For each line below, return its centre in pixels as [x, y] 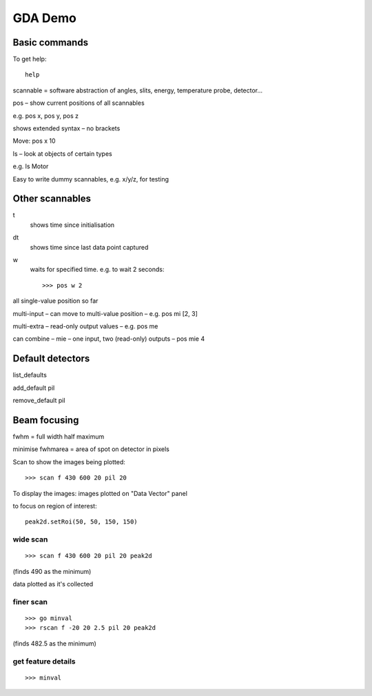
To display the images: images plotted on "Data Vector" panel [100, 493]
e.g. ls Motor [31, 166]
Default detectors [51, 359]
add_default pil [34, 388]
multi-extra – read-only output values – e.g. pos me [85, 326]
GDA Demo [45, 18]
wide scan [30, 539]
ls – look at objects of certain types [63, 153]
